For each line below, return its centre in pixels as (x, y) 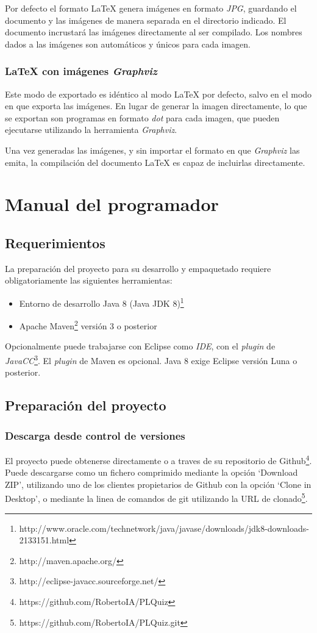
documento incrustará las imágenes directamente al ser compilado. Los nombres (154, 32)
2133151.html (44, 540)
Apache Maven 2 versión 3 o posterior (88, 325)
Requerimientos (55, 242)
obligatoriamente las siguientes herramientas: (89, 280)
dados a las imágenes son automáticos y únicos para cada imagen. (128, 44)
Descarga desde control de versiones (95, 435)
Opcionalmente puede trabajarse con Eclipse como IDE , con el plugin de (140, 346)
